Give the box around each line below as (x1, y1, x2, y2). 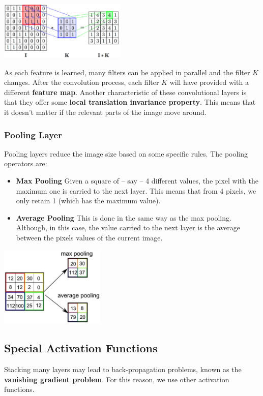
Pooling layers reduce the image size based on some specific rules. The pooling (4, 148, 248, 159)
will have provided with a (169, 77, 249, 87)
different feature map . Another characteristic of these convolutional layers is (4, 86, 247, 97)
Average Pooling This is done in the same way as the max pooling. (16, 212, 231, 223)
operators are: (4, 158, 47, 169)
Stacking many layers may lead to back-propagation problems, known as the (4, 363, 242, 374)
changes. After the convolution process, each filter (4, 77, 159, 87)
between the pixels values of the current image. (16, 232, 163, 243)
